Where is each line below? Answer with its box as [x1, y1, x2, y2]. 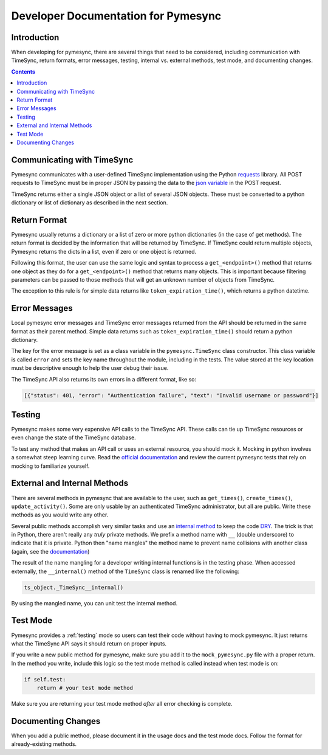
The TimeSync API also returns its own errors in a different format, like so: [11, 375, 197, 383]
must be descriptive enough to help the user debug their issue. [11, 364, 169, 372]
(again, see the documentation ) [11, 548, 90, 555]
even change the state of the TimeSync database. [11, 434, 136, 441]
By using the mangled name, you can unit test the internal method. [11, 599, 178, 607]
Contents [11, 68, 36, 75]
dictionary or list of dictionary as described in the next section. [11, 199, 168, 206]
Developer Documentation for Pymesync [11, 9, 222, 23]
